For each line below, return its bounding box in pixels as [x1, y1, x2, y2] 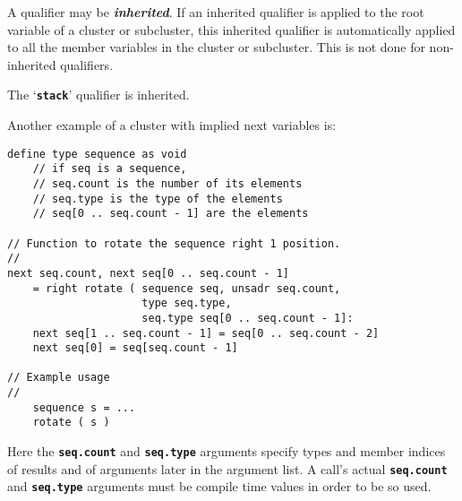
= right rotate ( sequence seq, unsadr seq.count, [32, 281, 341, 295]
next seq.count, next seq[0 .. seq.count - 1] [7, 266, 289, 280]
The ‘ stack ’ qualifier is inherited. [7, 85, 190, 104]
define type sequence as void [7, 147, 187, 160]
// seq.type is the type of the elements [32, 192, 283, 205]
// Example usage [7, 371, 110, 384]
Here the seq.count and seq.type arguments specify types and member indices [7, 442, 446, 461]
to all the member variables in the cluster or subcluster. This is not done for [7, 38, 425, 56]
